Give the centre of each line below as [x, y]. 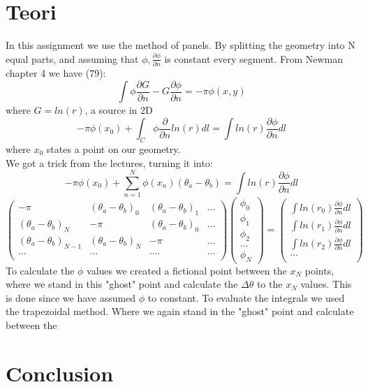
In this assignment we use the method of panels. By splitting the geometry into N [181, 45]
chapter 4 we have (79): [56, 73]
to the [270, 284]
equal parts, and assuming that [72, 58]
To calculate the [40, 270]
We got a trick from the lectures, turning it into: [109, 162]
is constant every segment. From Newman [254, 58]
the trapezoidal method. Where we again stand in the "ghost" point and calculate [180, 311]
